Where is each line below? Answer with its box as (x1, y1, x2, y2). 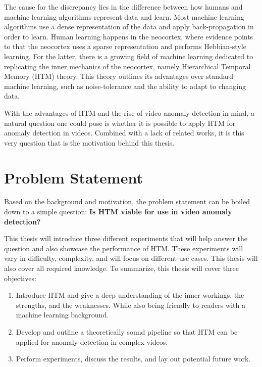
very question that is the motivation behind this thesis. (4, 137, 175, 148)
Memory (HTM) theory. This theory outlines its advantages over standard (4, 71, 234, 81)
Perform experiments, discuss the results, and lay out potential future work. (16, 353, 251, 364)
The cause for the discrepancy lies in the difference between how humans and (4, 2, 243, 12)
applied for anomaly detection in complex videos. (16, 336, 168, 347)
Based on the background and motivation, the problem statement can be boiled (4, 196, 250, 207)
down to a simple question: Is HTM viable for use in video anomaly (4, 206, 232, 217)
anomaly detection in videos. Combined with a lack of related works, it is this (4, 127, 244, 138)
